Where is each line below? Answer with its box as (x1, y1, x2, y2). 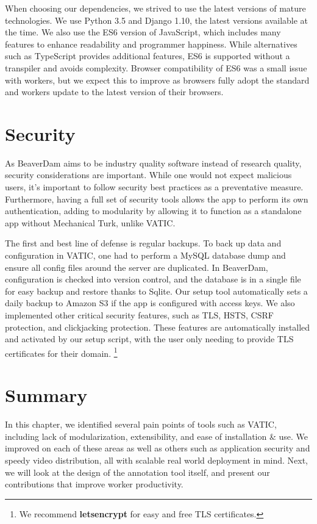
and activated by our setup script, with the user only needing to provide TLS (5, 332, 294, 345)
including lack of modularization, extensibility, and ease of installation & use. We (5, 429, 308, 442)
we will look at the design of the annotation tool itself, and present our (5, 465, 270, 478)
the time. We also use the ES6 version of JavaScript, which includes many (5, 26, 281, 38)
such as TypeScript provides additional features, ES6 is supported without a (5, 49, 290, 62)
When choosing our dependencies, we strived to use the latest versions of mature (5, 2, 306, 14)
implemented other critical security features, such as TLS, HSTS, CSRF (5, 309, 274, 321)
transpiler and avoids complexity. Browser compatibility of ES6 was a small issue (5, 61, 307, 74)
